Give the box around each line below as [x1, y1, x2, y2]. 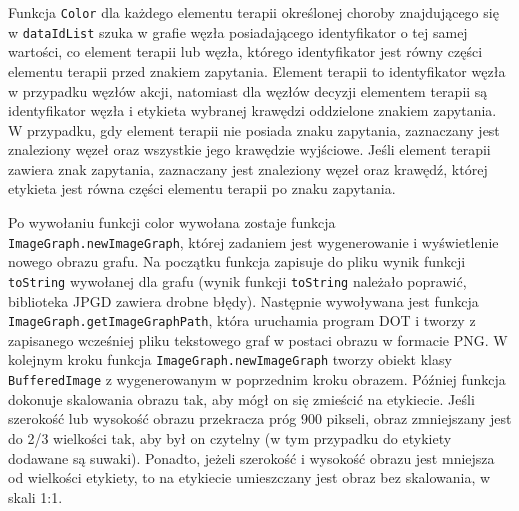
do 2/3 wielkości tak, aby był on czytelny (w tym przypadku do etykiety [8, 427, 452, 448]
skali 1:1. [8, 486, 63, 507]
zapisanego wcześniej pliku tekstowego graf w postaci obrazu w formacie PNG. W [8, 329, 508, 350]
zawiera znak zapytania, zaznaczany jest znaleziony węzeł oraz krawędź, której [8, 158, 488, 179]
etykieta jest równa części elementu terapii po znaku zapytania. [8, 178, 396, 199]
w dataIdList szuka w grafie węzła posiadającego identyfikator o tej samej [8, 21, 468, 42]
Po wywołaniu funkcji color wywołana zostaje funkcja [8, 212, 336, 233]
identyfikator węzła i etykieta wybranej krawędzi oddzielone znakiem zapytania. [8, 100, 497, 121]
